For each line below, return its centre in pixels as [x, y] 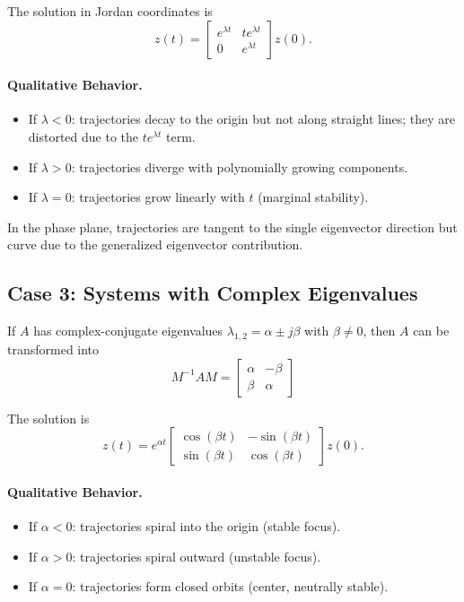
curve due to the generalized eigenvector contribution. [155, 244]
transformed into [53, 349]
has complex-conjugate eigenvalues [128, 331]
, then [379, 331]
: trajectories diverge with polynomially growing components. [240, 166]
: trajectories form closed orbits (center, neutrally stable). [230, 586]
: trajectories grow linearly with [158, 197]
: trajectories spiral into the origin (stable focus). [206, 525]
